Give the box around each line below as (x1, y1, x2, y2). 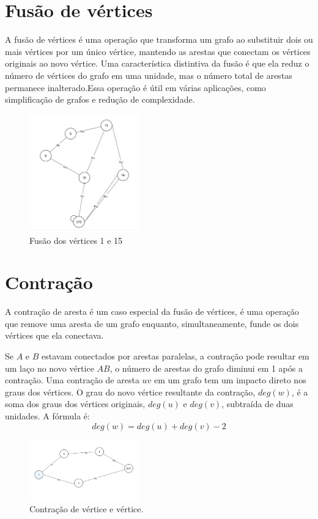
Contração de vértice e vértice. (29, 502, 144, 515)
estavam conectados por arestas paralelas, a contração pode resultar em (42, 350, 309, 362)
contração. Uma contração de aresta (5, 374, 139, 386)
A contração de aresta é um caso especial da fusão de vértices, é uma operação (5, 305, 299, 318)
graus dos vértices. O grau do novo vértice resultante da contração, (5, 385, 256, 398)
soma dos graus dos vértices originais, (5, 397, 146, 410)
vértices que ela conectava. (5, 329, 104, 342)
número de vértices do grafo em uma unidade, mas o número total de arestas (5, 68, 292, 81)
